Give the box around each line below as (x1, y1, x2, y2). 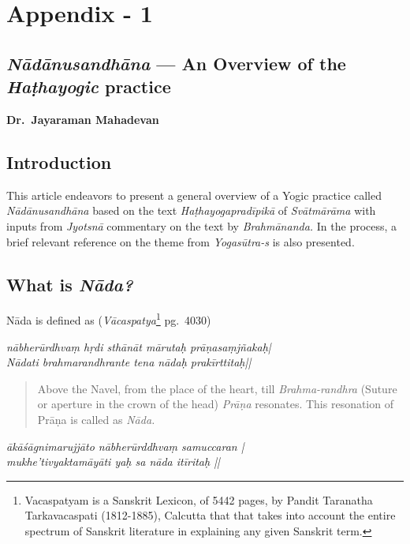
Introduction (6, 149, 112, 174)
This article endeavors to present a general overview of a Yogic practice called (6, 186, 382, 203)
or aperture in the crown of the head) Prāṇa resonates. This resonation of (37, 396, 393, 412)
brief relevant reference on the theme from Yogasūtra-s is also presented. (6, 233, 355, 249)
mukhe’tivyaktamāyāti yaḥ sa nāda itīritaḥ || (6, 453, 220, 470)
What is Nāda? (6, 272, 133, 296)
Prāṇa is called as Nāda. (37, 411, 155, 427)
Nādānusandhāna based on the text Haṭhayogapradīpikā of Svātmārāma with (6, 202, 376, 219)
